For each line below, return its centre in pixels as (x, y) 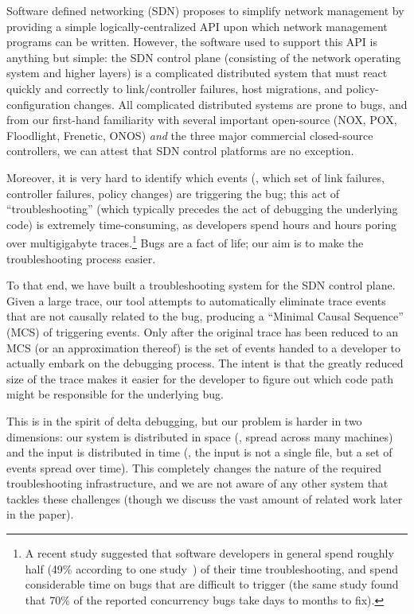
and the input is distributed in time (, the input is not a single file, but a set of (199, 452)
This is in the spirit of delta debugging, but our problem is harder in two (184, 420)
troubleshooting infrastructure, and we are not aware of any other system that (197, 483)
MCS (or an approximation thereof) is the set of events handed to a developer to (204, 347)
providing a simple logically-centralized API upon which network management (197, 26)
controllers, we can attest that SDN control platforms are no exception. (180, 151)
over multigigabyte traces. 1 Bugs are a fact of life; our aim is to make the (185, 241)
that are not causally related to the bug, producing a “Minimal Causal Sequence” (205, 316)
